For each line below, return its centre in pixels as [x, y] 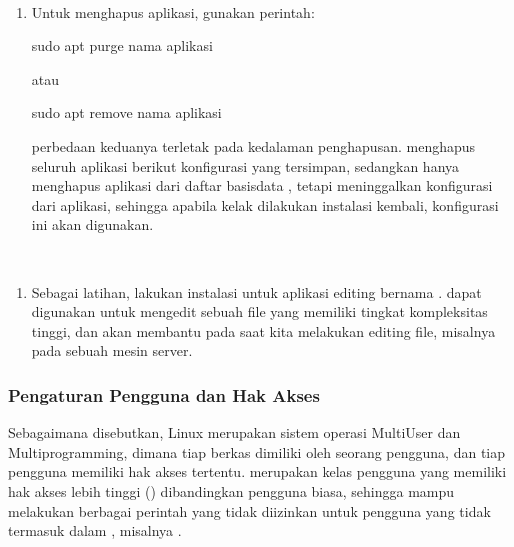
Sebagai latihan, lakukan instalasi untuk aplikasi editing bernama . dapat [256, 291]
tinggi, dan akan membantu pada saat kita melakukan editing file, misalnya [263, 330]
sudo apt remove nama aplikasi [126, 112]
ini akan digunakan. [92, 224]
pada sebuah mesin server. [112, 350]
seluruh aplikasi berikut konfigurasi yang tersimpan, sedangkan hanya [245, 165]
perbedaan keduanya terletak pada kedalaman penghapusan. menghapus [253, 145]
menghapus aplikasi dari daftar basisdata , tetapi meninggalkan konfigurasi [262, 185]
